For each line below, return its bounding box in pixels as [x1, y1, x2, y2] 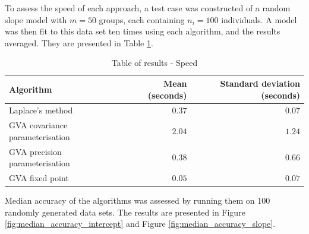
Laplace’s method [9, 104, 73, 116]
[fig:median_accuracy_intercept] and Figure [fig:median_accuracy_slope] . [5, 217, 276, 230]
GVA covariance [9, 119, 68, 131]
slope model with [5, 13, 67, 26]
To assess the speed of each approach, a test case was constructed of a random [5, 2, 291, 14]
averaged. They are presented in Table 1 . [5, 36, 153, 49]
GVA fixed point [9, 172, 69, 184]
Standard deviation [220, 77, 300, 89]
